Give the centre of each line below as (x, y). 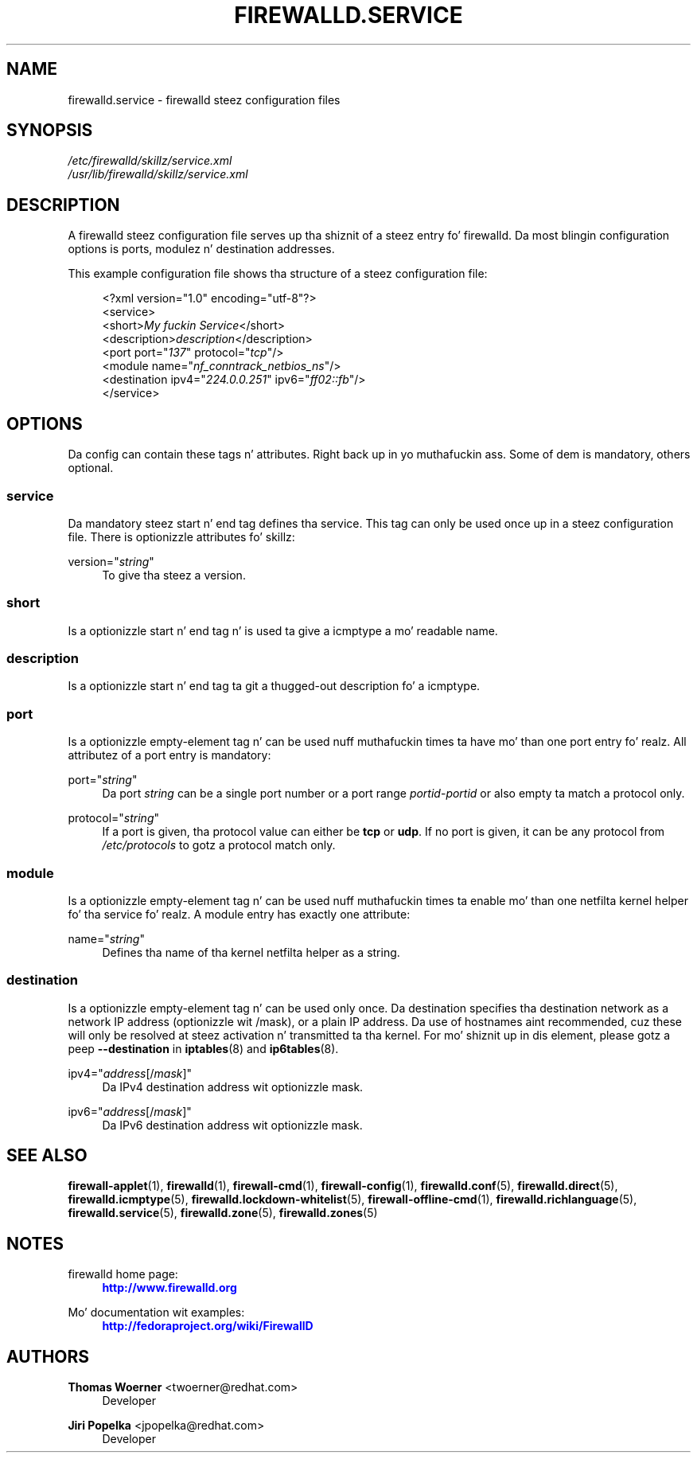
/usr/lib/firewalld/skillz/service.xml (158, 174)
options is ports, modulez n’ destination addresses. (201, 249)
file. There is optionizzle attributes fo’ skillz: (181, 536)
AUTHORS (48, 1356)
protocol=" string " (113, 818)
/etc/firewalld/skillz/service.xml (150, 161)
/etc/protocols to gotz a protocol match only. (219, 845)
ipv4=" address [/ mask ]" (130, 1073)
